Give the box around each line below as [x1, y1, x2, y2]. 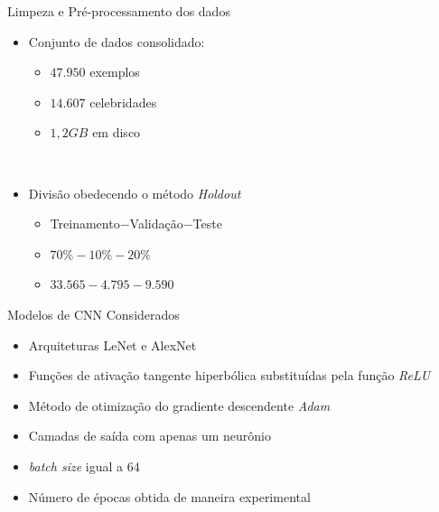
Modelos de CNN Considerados [7, 304, 180, 323]
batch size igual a [28, 456, 124, 475]
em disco [92, 123, 141, 142]
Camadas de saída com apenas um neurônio [28, 426, 271, 445]
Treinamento [50, 214, 120, 233]
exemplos [89, 62, 140, 81]
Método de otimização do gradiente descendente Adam [28, 396, 331, 414]
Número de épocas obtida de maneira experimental [28, 487, 311, 506]
